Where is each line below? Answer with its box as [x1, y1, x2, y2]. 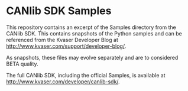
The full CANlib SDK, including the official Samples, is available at [6, 71, 166, 79]
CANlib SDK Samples [6, 4, 112, 18]
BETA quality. [6, 60, 38, 67]
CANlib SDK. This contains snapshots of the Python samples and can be [6, 30, 182, 37]
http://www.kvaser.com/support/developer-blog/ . [6, 43, 127, 50]
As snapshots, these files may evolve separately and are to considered [6, 54, 179, 61]
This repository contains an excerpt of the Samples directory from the [6, 24, 176, 31]
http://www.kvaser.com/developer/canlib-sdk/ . [6, 78, 120, 85]
